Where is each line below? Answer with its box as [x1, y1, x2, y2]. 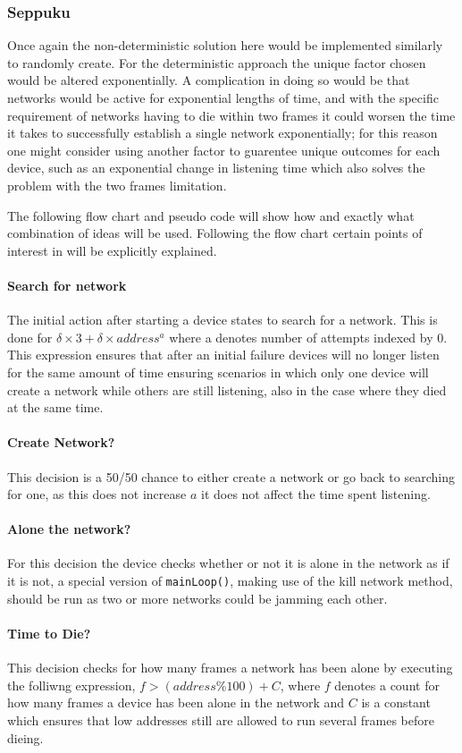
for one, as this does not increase [7, 485, 187, 503]
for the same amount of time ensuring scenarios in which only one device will [7, 362, 429, 381]
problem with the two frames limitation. [7, 175, 227, 194]
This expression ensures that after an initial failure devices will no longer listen [7, 345, 440, 364]
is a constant [361, 693, 431, 712]
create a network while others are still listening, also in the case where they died [7, 380, 447, 399]
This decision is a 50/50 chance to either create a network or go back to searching [7, 467, 455, 486]
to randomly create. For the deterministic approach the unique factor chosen [7, 53, 426, 72]
